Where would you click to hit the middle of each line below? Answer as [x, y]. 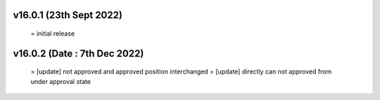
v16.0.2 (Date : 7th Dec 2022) [78, 53]
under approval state [61, 81]
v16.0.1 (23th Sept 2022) [68, 15]
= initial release [53, 34]
